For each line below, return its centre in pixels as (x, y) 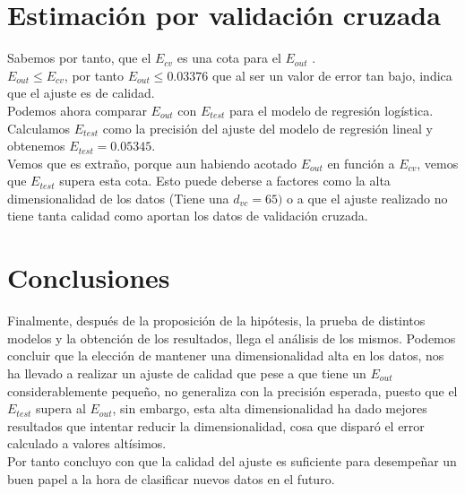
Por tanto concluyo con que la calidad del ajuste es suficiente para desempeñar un (232, 460)
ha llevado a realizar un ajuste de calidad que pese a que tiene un (187, 373)
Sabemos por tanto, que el (79, 58)
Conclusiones (89, 277)
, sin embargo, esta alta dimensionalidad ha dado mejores (270, 408)
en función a (361, 163)
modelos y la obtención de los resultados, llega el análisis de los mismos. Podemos (232, 338)
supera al (61, 408)
